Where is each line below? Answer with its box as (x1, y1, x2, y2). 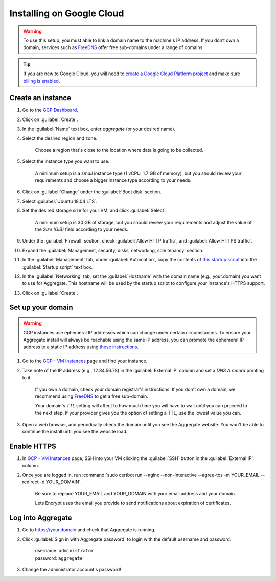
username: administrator (35, 548, 94, 554)
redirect (22, 479, 39, 485)
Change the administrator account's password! (22, 567, 121, 573)
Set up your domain (9, 303, 74, 311)
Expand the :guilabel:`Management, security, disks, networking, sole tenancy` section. (22, 247, 204, 253)
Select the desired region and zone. (22, 135, 98, 141)
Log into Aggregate (9, 513, 72, 522)
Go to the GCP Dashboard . (22, 107, 79, 113)
